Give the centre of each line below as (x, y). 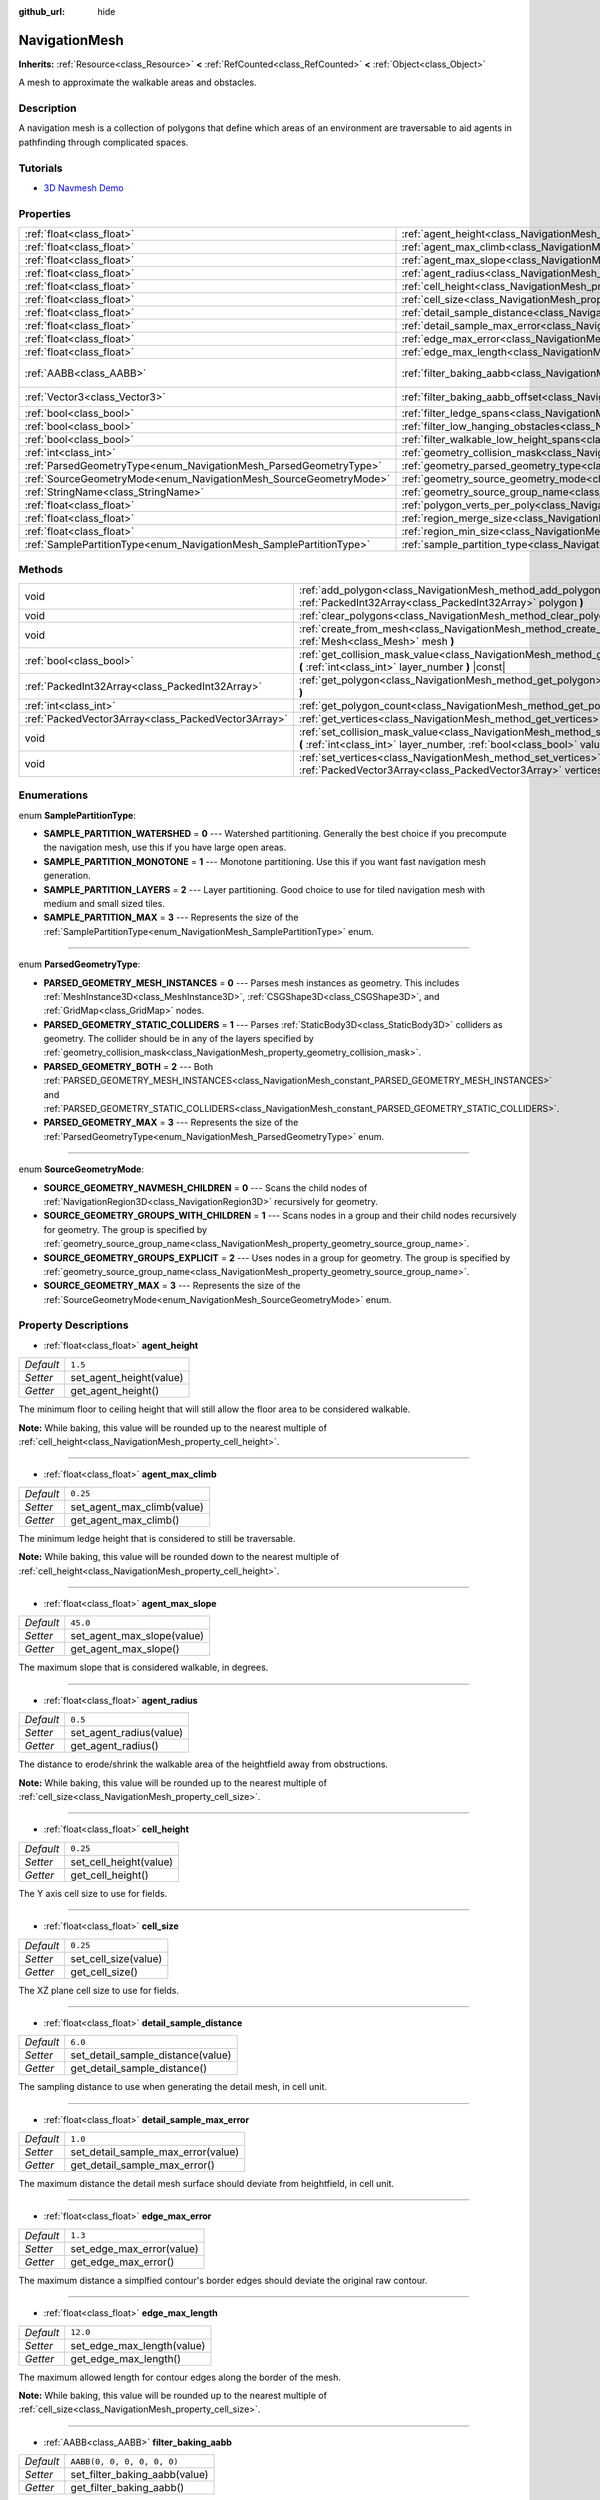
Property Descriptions (73, 1325)
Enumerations (53, 795)
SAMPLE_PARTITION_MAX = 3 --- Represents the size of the (171, 917)
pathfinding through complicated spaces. (103, 142)
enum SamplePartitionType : (77, 815)
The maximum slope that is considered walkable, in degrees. (143, 1667)
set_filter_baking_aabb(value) (139, 2475)
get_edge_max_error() (122, 2262)
